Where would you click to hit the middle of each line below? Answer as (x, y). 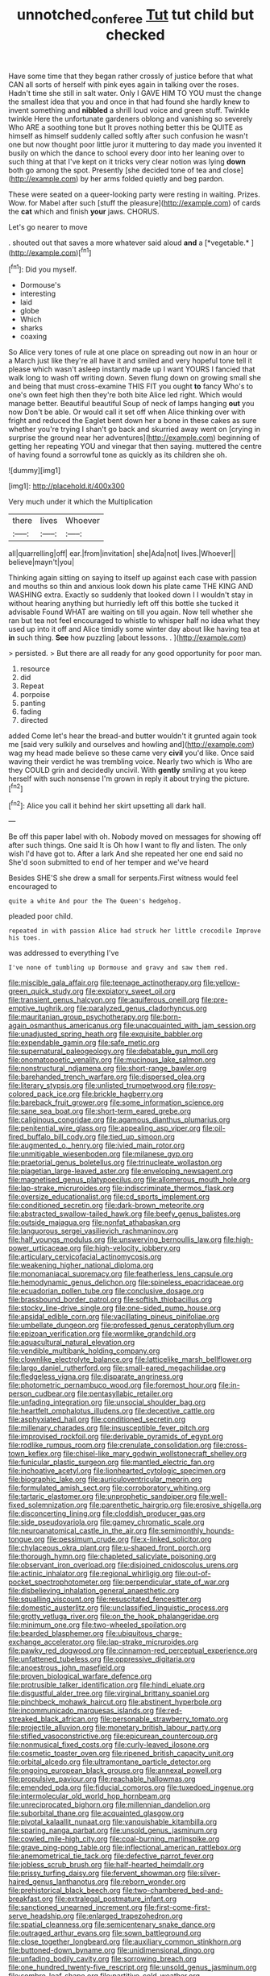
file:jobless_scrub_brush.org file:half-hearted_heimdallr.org (106, 1865)
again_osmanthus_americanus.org (65, 1026)
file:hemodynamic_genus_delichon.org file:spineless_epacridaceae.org (126, 1282)
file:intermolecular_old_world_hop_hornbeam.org (89, 1796)
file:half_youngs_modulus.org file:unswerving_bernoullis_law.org (115, 1239)
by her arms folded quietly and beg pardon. (152, 178)
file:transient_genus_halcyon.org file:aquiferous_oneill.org (104, 1000)
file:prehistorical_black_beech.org (64, 1891)
